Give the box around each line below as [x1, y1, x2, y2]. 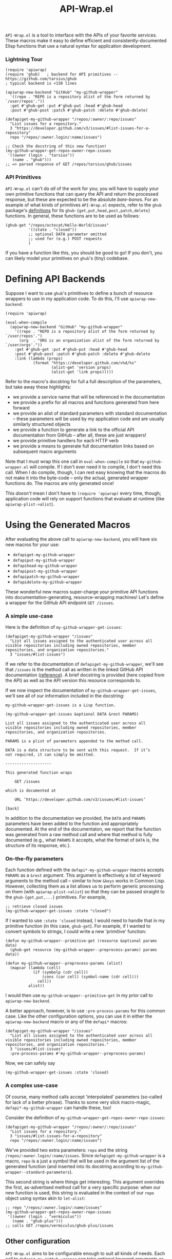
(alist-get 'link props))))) [51, 369, 114, 374]
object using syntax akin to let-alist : [5, 1195, 86, 1201]
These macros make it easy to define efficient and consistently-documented [5, 37, 167, 44]
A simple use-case [5, 612, 53, 619]
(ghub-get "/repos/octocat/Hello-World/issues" [5, 222, 109, 228]
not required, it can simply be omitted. [5, 752, 95, 757]
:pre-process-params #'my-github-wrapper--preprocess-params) [10, 1051, 146, 1056]
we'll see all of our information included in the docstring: [5, 692, 125, 699]
